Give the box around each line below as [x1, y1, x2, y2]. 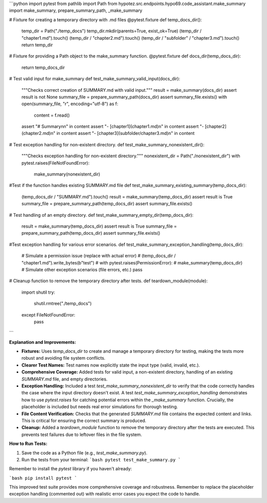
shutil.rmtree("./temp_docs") [34, 301, 92, 307]
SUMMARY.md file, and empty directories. [21, 376, 108, 382]
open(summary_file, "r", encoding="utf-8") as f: [21, 101, 119, 107]
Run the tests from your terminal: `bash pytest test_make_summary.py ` [21, 456, 181, 462]
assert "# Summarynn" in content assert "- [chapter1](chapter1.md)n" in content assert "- [21, 124, 204, 129]
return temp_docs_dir [21, 64, 65, 70]
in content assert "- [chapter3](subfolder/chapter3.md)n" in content [56, 130, 195, 136]
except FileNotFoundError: [21, 312, 76, 317]
